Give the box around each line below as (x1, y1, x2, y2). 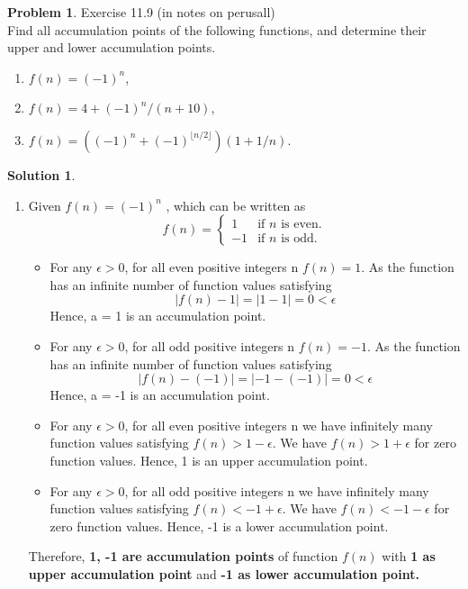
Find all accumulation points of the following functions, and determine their (7, 20, 427, 39)
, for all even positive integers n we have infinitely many (124, 415, 433, 434)
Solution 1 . (7, 165, 76, 184)
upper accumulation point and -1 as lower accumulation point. (28, 564, 419, 583)
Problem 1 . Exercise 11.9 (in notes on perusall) (7, 3, 275, 21)
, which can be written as (166, 195, 306, 214)
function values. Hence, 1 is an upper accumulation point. (49, 450, 368, 469)
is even (281, 217, 319, 231)
